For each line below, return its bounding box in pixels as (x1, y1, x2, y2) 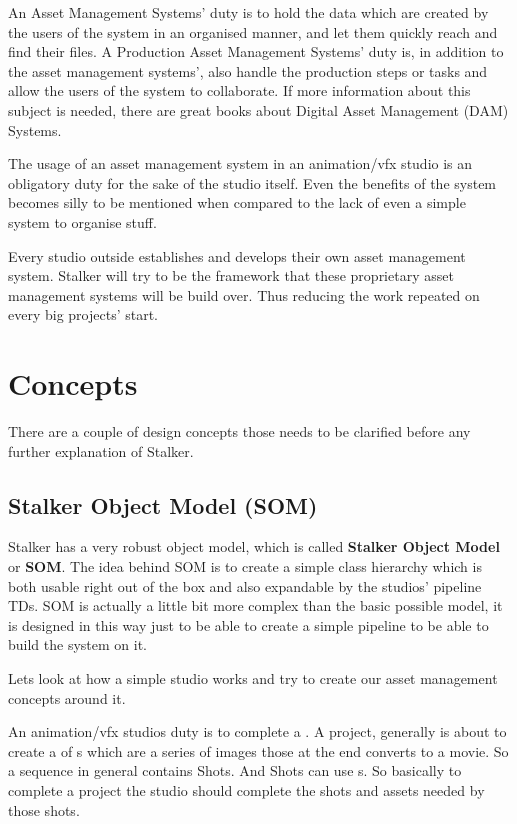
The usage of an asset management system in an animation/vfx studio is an (8, 153, 473, 174)
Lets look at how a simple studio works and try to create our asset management (8, 667, 498, 688)
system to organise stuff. (8, 211, 157, 232)
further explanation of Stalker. (8, 440, 194, 461)
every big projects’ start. (8, 304, 158, 325)
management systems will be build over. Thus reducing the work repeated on (8, 284, 480, 305)
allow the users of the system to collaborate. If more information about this (8, 80, 471, 101)
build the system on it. (8, 634, 147, 655)
